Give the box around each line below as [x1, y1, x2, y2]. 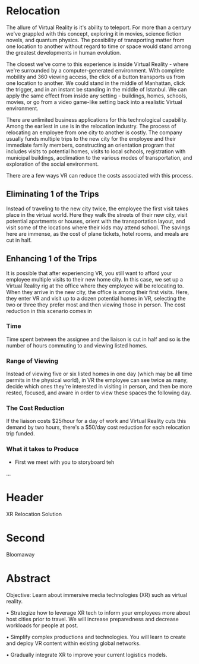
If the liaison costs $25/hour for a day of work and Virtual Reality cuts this [6, 418, 187, 425]
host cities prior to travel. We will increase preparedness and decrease [6, 615, 179, 622]
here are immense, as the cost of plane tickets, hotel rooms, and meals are [6, 230, 189, 237]
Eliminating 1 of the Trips [6, 189, 99, 200]
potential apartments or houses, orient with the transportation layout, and [6, 217, 185, 225]
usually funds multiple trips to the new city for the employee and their [6, 135, 176, 142]
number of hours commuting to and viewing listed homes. [6, 342, 147, 349]
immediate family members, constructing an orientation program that [6, 141, 175, 148]
